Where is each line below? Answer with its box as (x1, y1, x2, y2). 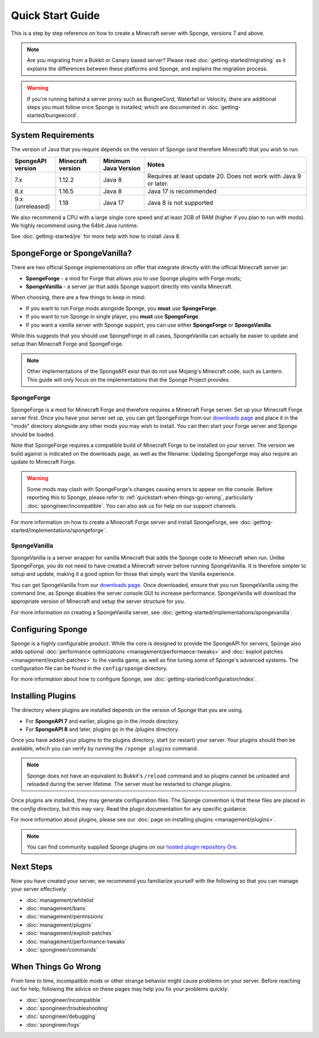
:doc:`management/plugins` (25, 921, 93, 929)
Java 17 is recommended (147, 187, 217, 195)
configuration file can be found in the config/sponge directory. (11, 665, 168, 672)
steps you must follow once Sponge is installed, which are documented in (27, 104, 206, 111)
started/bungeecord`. (27, 112, 79, 119)
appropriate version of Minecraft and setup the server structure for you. (11, 598, 185, 605)
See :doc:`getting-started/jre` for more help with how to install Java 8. (11, 233, 181, 240)
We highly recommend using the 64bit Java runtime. (11, 222, 139, 229)
